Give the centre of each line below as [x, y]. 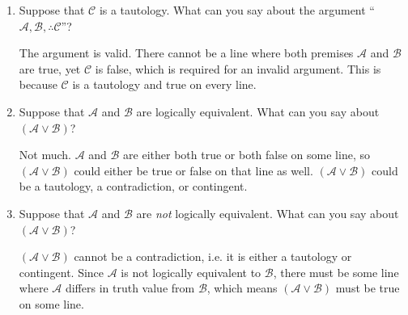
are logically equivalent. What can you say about [258, 111]
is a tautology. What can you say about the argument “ [237, 10]
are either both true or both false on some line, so [246, 155]
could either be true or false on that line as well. [193, 170]
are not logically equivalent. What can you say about [268, 213]
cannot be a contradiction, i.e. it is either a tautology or [213, 256]
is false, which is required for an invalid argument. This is [238, 68]
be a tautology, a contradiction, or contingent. [133, 186]
